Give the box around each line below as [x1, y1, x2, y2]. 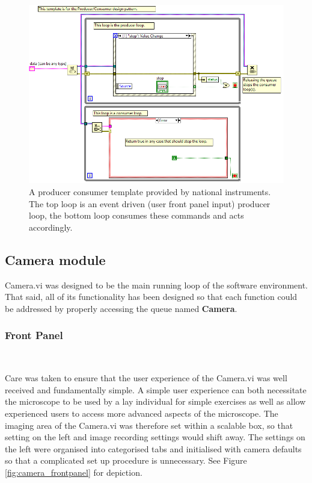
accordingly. [29, 220, 73, 233]
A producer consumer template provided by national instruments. [29, 185, 271, 198]
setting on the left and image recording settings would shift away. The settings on [5, 431, 305, 443]
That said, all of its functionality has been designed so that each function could [5, 290, 298, 303]
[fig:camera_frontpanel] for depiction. [5, 466, 142, 478]
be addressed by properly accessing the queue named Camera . [5, 302, 237, 314]
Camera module [5, 250, 106, 269]
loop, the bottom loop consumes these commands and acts [29, 209, 244, 222]
